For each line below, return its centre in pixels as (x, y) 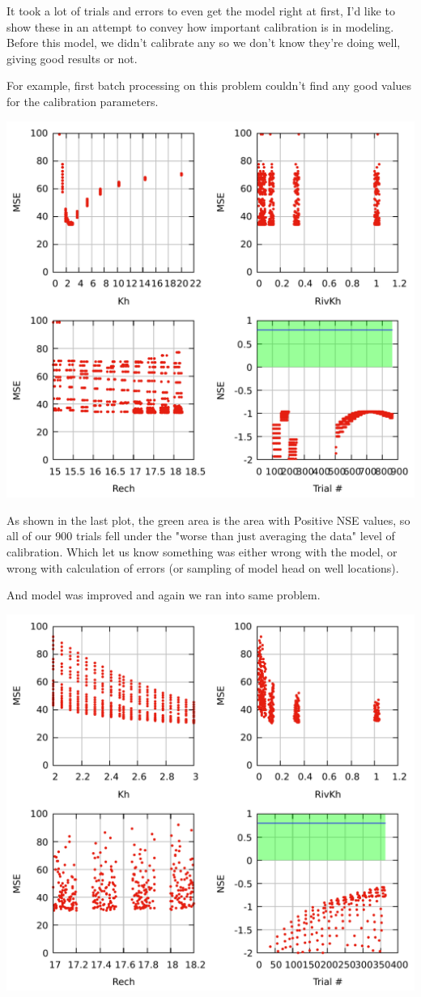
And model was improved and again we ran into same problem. (164, 595)
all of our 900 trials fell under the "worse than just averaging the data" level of (201, 536)
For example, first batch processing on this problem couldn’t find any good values (209, 85)
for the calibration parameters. (83, 101)
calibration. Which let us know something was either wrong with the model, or (202, 551)
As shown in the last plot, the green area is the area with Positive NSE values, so (208, 520)
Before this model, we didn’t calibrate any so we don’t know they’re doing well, (204, 43)
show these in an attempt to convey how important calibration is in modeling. (200, 26)
